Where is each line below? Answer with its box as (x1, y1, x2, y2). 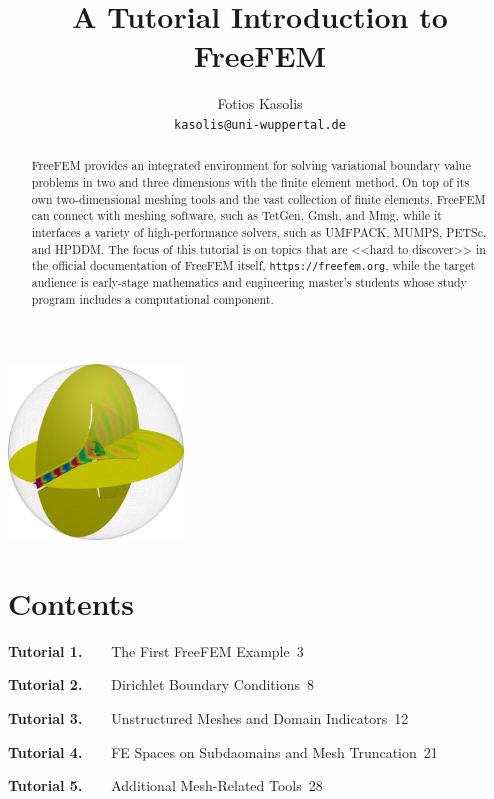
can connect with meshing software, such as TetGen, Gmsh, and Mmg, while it (31, 207, 442, 224)
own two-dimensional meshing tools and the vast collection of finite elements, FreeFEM (31, 190, 486, 207)
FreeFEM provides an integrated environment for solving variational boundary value (31, 157, 471, 174)
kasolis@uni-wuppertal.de (174, 117, 346, 132)
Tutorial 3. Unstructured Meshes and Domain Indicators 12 (8, 708, 409, 729)
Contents (8, 582, 134, 623)
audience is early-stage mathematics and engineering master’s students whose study (31, 274, 467, 291)
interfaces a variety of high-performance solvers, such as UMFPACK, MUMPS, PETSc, (31, 223, 487, 240)
